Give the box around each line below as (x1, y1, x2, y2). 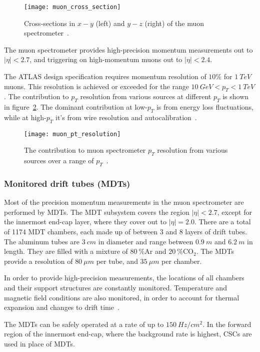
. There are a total (194, 216, 251, 227)
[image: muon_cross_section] (24, 4, 121, 11)
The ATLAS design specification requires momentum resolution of (4, 71, 206, 82)
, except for (217, 206, 252, 217)
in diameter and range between (98, 236, 193, 246)
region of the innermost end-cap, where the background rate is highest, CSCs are (4, 328, 252, 339)
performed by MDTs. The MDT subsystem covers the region (4, 206, 189, 217)
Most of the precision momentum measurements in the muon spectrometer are (4, 197, 244, 207)
